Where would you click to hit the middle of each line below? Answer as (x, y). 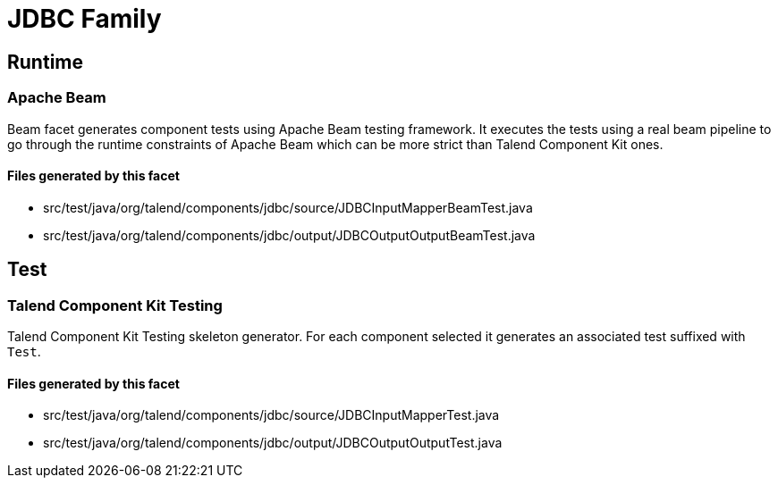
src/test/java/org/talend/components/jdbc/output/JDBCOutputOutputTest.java (273, 443)
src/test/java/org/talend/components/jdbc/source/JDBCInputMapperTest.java (271, 415)
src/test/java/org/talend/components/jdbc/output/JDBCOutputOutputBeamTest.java (289, 235)
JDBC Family (85, 19)
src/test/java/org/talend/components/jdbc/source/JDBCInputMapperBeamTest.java (288, 207)
